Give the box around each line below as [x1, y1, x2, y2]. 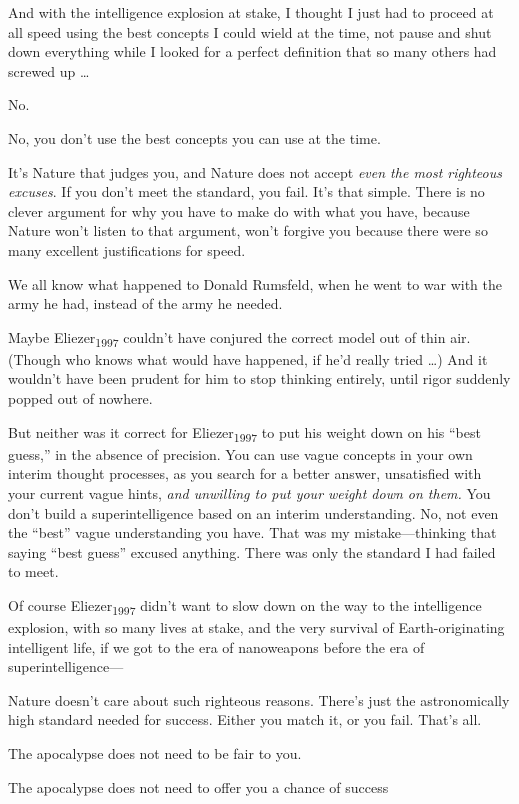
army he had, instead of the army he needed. [8, 293, 283, 314]
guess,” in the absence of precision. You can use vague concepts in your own [8, 443, 473, 464]
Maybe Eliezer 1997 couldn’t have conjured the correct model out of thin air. [8, 326, 471, 350]
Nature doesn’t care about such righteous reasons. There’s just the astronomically [8, 689, 510, 710]
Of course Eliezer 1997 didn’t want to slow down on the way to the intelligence [8, 594, 482, 618]
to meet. [8, 561, 59, 582]
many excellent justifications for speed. [8, 239, 246, 260]
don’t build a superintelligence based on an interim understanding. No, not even [8, 502, 499, 523]
